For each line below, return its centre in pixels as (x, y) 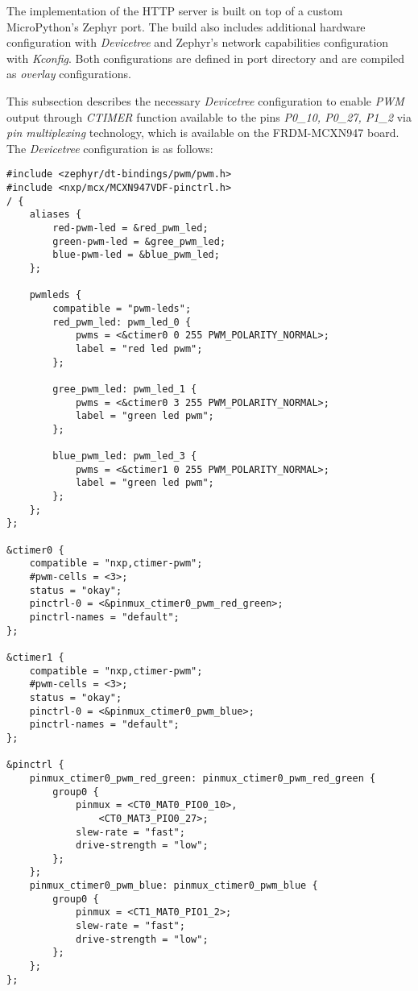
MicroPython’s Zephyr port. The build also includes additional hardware (186, 26)
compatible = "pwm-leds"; (122, 308)
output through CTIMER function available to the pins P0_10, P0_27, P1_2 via (209, 116)
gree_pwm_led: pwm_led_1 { (125, 389)
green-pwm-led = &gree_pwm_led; (139, 241)
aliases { (56, 215)
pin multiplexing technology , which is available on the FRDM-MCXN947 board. (203, 133)
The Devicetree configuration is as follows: (110, 148)
